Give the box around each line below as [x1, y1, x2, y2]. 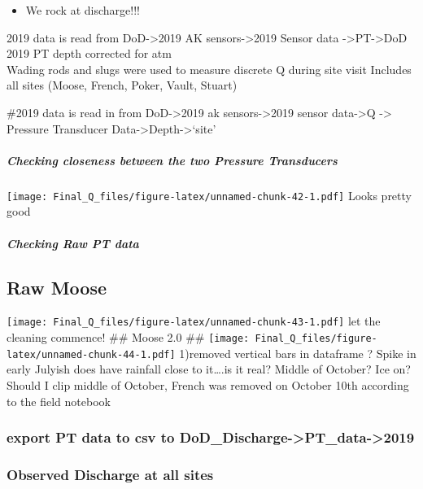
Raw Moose [7, 274, 107, 299]
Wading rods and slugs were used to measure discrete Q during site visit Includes [7, 60, 412, 77]
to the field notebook [7, 392, 111, 409]
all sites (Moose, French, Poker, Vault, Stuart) [7, 76, 238, 94]
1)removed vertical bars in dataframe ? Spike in [179, 344, 416, 361]
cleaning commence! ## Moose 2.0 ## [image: [7, 329, 250, 346]
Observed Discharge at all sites [7, 464, 214, 484]
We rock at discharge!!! [25, 2, 140, 18]
